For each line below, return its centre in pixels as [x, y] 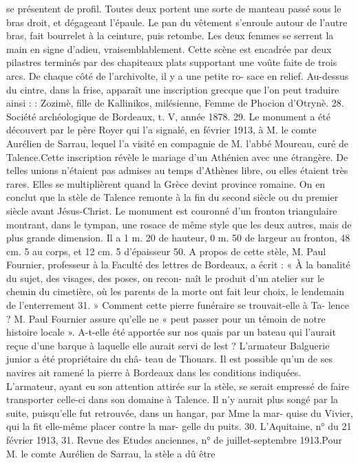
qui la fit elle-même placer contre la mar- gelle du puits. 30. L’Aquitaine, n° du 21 [179, 426]
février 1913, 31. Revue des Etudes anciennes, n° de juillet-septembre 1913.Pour [174, 440]
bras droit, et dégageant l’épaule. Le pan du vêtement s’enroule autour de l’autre [177, 22]
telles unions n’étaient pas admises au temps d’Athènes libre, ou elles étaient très [177, 170]
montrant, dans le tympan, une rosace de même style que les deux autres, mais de [179, 224]
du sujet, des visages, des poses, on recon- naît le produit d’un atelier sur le [165, 278]
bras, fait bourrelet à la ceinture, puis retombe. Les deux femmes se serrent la [170, 35]
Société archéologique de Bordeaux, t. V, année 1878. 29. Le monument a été [168, 116]
